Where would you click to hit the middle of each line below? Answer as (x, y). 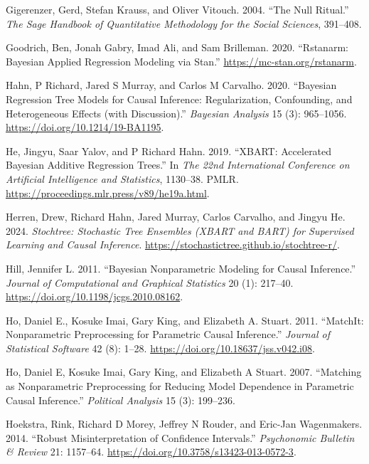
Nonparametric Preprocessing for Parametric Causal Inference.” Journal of (168, 334)
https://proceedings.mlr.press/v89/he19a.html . (108, 193)
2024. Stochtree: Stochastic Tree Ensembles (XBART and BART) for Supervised (180, 230)
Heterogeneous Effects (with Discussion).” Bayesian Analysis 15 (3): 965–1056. (176, 113)
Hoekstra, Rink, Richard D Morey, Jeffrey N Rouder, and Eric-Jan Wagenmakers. (184, 424)
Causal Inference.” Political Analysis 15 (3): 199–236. (121, 400)
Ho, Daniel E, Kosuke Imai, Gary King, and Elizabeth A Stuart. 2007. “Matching (184, 372)
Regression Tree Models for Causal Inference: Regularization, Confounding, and (179, 99)
